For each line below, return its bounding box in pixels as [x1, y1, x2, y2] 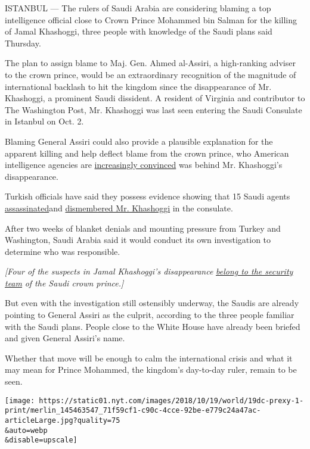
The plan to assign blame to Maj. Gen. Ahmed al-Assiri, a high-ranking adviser [5, 57, 296, 69]
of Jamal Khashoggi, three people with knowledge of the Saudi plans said [5, 25, 272, 38]
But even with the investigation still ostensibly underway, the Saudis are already [5, 297, 299, 309]
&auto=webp [5, 426, 48, 435]
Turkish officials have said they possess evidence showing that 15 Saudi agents [5, 190, 290, 202]
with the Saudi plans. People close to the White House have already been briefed [5, 320, 300, 332]
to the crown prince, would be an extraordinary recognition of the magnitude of [5, 68, 296, 80]
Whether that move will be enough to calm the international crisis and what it [5, 351, 293, 364]
